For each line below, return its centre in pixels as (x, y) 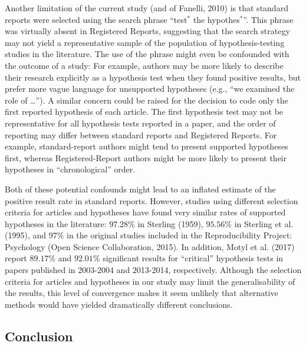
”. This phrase (268, 19)
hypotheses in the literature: (56, 223)
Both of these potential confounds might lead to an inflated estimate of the (140, 189)
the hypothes (216, 19)
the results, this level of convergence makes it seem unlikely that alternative (142, 293)
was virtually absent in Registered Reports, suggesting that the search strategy (147, 31)
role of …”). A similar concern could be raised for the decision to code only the (147, 100)
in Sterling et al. (264, 223)
